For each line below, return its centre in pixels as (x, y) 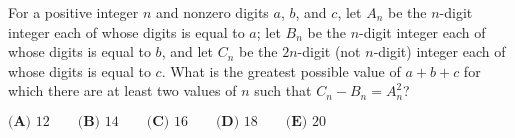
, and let (187, 51)
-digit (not (329, 51)
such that (283, 90)
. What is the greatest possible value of (281, 70)
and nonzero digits (212, 12)
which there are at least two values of (122, 90)
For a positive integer (73, 12)
